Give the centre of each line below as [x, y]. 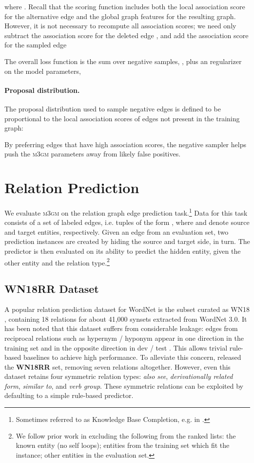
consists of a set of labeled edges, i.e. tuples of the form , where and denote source [127, 222]
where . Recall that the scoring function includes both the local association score [125, 6]
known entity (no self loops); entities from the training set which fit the [123, 445]
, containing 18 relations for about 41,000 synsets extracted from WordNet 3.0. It [126, 319]
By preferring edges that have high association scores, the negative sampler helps [125, 144]
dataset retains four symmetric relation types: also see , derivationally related [119, 376]
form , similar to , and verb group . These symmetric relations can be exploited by [124, 386]
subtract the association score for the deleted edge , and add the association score [127, 35]
